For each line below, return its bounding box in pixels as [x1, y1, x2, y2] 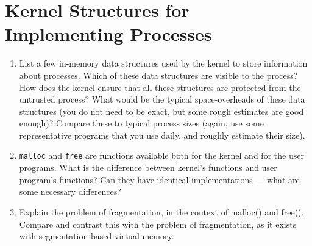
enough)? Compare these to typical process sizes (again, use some [19, 117, 264, 129]
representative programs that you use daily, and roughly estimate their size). [19, 128, 305, 141]
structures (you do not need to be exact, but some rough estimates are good [19, 104, 304, 117]
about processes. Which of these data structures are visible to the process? [19, 68, 298, 81]
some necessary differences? [19, 185, 121, 198]
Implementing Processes [5, 21, 212, 46]
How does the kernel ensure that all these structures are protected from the [19, 81, 301, 93]
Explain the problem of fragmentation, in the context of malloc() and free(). [19, 205, 304, 218]
